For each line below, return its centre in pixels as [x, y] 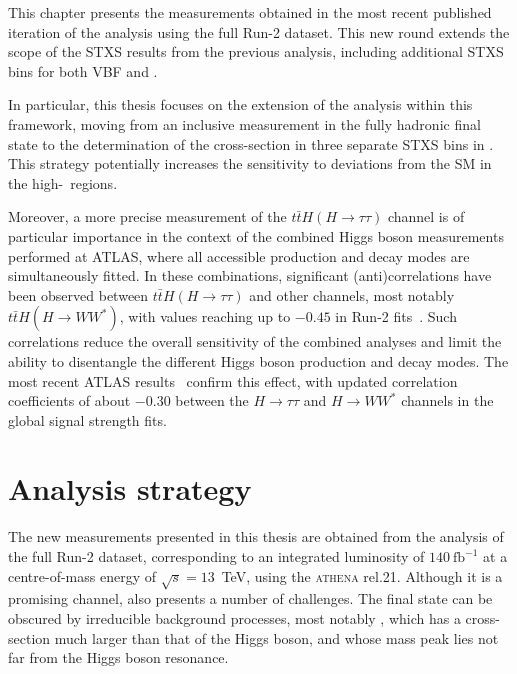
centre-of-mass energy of [82, 575]
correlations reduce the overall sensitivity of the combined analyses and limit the [255, 341]
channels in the [447, 400]
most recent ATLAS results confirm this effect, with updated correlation [233, 380]
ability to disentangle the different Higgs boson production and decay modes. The [258, 360]
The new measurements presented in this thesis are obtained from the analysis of [256, 536]
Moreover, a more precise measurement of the [147, 216]
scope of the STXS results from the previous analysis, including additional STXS [256, 51]
